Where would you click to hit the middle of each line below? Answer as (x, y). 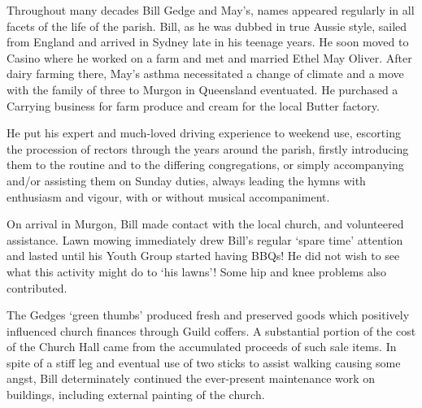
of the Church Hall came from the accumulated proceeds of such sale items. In (202, 347)
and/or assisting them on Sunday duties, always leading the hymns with (186, 180)
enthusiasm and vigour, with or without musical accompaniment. (168, 196)
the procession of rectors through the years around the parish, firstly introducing (208, 148)
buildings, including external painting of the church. (136, 395)
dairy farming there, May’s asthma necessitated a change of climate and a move (205, 74)
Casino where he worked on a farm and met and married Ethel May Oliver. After (209, 57)
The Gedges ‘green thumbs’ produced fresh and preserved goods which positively (208, 315)
